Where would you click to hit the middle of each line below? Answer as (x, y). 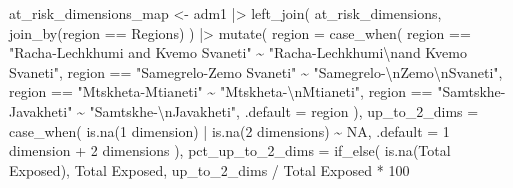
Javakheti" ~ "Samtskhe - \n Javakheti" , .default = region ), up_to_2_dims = (244, 110)
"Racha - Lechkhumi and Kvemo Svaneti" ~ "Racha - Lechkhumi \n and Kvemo (238, 52)
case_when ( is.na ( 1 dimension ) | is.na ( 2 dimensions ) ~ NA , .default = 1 (229, 130)
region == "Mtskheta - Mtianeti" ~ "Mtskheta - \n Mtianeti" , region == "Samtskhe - (257, 91)
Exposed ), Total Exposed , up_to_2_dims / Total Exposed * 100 (209, 169)
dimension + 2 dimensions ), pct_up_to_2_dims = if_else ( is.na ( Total (230, 150)
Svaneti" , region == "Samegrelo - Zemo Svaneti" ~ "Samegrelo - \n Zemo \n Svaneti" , (256, 71)
